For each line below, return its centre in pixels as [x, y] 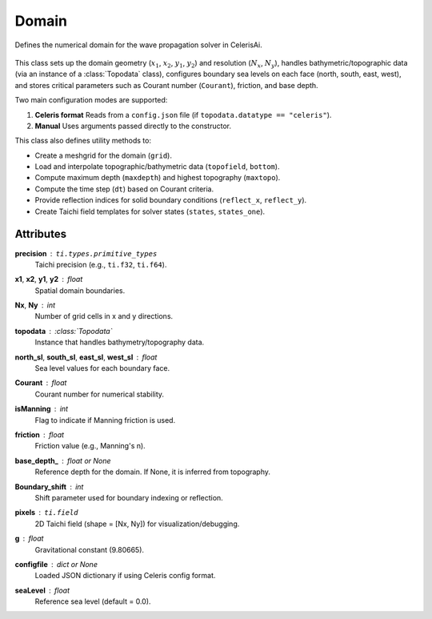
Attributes [41, 234]
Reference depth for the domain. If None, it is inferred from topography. [153, 472]
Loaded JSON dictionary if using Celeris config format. [125, 576]
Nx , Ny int [35, 305]
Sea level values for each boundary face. [102, 368]
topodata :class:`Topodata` [64, 331]
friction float [39, 435]
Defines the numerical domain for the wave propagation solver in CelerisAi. [139, 45]
